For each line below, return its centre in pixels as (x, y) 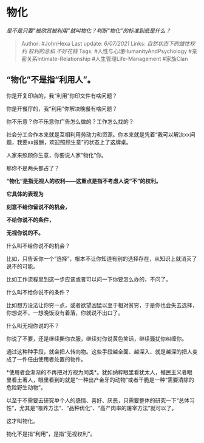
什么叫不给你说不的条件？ (38, 292)
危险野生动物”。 (26, 387)
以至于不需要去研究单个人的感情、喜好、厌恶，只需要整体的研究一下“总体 (98, 400)
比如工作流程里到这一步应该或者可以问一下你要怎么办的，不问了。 (89, 279)
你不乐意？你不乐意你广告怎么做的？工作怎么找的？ (70, 121)
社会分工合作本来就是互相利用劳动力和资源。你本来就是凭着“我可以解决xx (98, 134)
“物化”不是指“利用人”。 (51, 80)
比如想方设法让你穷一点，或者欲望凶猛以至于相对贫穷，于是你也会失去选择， (102, 305)
